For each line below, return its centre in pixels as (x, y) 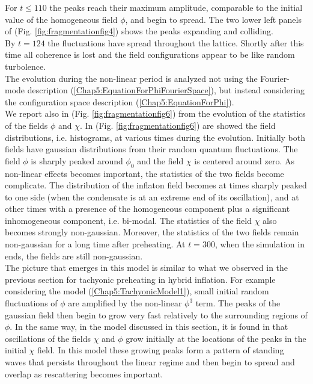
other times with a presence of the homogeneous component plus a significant (147, 209)
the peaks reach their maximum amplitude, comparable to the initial (176, 7)
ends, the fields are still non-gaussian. (74, 255)
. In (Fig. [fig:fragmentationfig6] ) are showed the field (178, 125)
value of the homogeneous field (61, 19)
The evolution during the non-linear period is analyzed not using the (131, 78)
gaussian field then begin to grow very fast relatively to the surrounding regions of (156, 314)
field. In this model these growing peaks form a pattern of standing (160, 350)
